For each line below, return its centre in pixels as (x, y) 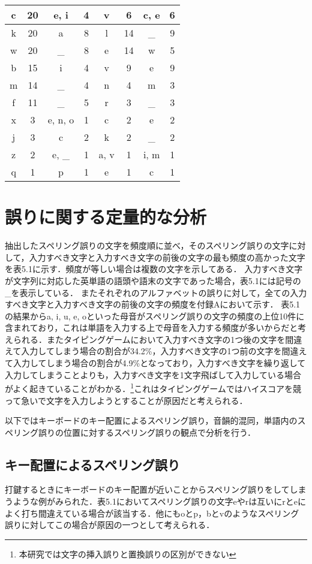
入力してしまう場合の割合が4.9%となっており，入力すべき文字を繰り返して (159, 363)
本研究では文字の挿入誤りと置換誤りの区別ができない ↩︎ (127, 554)
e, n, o (61, 120)
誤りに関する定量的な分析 (106, 217)
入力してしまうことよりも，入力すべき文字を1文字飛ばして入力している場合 (153, 374)
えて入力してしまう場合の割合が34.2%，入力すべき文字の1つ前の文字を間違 (152, 351)
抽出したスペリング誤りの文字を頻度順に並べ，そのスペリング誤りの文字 (147, 245)
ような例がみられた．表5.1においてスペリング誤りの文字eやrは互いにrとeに (159, 501)
